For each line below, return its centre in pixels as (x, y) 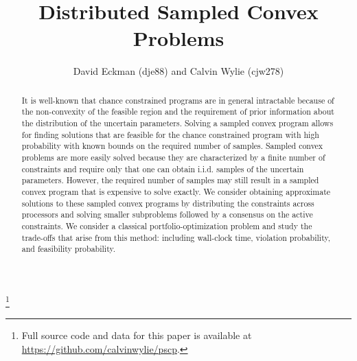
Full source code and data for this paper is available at (137, 335)
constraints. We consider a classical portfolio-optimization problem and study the (167, 225)
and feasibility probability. (69, 249)
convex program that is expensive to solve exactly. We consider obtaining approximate (176, 191)
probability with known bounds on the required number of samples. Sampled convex (172, 146)
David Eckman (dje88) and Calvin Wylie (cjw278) (178, 71)
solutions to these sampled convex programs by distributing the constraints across (168, 203)
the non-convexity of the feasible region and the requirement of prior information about (178, 112)
